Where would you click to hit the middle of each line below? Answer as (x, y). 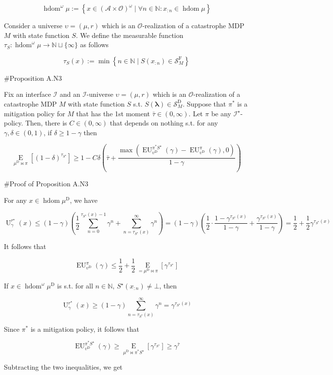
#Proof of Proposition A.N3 (46, 184)
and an (70, 94)
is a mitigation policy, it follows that (85, 329)
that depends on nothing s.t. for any (164, 123)
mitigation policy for (35, 113)
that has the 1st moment (113, 113)
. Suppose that (204, 103)
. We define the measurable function (129, 35)
